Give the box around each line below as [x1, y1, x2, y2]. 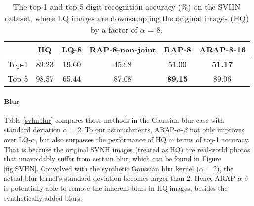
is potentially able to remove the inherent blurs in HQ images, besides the [4, 182, 228, 193]
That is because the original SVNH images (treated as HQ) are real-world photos [4, 144, 250, 154]
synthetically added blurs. [4, 192, 82, 203]
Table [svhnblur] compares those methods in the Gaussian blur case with [4, 114, 224, 125]
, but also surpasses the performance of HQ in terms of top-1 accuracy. [35, 134, 250, 144]
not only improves [190, 124, 245, 135]
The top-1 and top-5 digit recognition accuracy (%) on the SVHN [13, 1, 241, 12]
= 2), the [206, 163, 234, 173]
